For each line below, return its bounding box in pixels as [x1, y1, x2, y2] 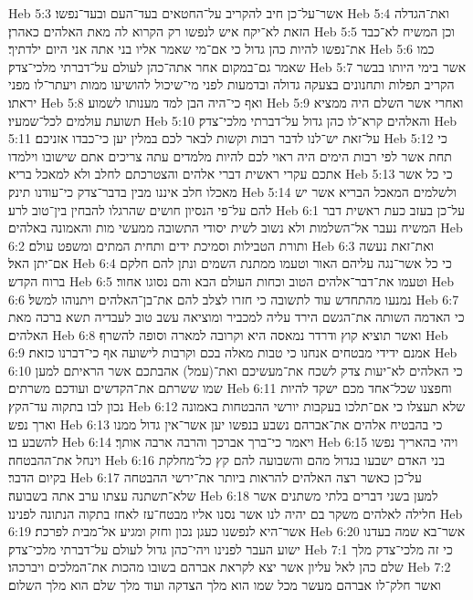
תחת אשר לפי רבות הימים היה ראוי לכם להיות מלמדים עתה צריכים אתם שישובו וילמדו [8, 146, 452, 165]
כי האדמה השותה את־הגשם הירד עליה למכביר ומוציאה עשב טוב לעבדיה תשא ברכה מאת [8, 307, 465, 326]
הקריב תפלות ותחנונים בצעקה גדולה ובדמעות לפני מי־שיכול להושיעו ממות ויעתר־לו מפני [8, 75, 455, 94]
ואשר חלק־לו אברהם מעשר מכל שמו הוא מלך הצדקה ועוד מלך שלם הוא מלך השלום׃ [8, 575, 441, 594]
